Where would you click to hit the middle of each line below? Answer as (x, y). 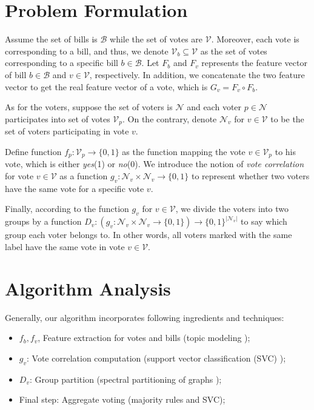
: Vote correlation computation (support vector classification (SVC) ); (156, 358)
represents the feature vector (254, 63)
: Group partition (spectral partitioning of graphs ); (125, 379)
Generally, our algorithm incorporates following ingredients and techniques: (145, 317)
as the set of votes (234, 51)
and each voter (214, 107)
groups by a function (43, 221)
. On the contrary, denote (170, 118)
